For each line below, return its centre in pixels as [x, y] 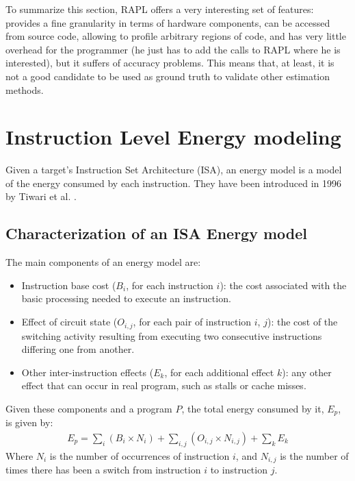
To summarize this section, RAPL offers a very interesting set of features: [160, 9]
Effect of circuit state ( [69, 322]
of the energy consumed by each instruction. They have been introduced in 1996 [174, 183]
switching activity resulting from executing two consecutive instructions [172, 335]
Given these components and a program [89, 408]
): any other [307, 372]
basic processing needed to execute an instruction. [126, 298]
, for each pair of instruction [192, 322]
